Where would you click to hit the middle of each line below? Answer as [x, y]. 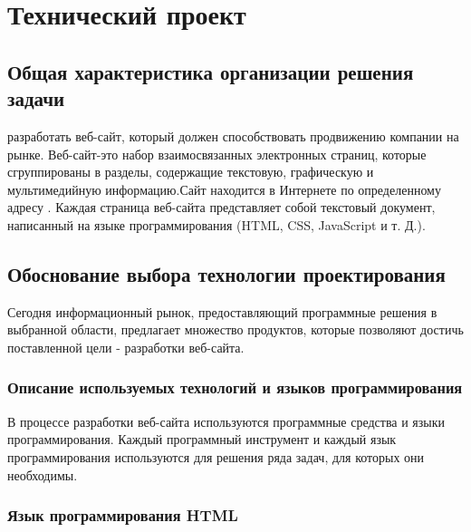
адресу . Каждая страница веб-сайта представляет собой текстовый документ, [221, 207]
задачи [36, 98]
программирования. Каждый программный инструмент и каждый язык [202, 439]
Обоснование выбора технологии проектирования [226, 273]
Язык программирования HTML [123, 515]
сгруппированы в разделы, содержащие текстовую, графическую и [191, 172]
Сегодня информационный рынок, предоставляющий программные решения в [222, 311]
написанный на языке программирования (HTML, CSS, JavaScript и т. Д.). [216, 224]
